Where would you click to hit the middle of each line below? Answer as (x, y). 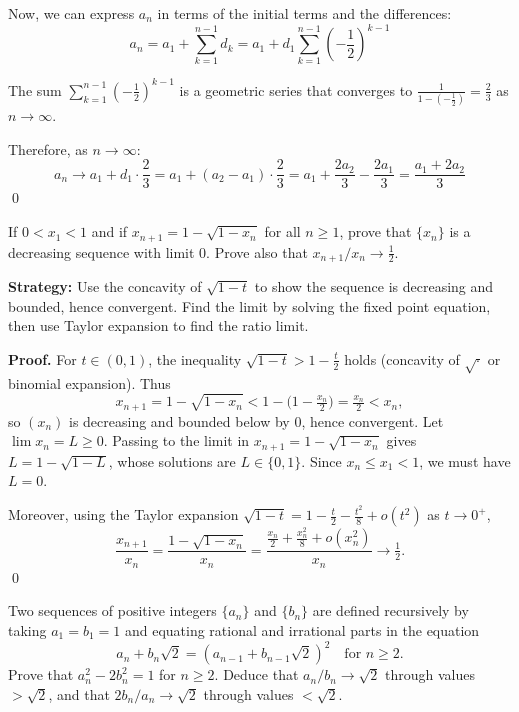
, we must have (465, 460)
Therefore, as (48, 148)
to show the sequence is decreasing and (374, 285)
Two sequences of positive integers (112, 610)
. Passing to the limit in (176, 440)
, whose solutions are (172, 460)
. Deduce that (256, 674)
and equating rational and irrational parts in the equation (302, 629)
